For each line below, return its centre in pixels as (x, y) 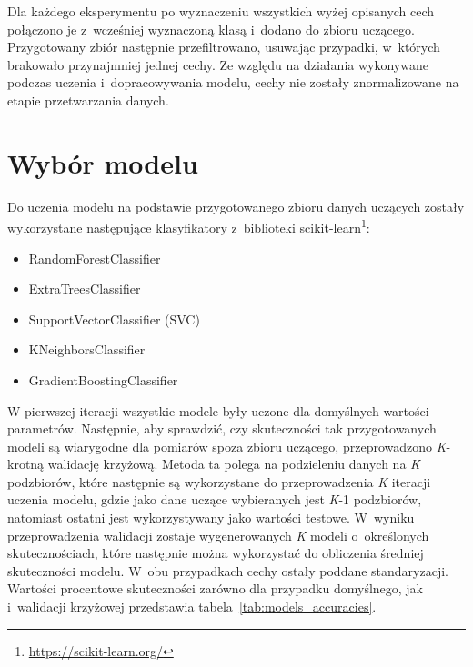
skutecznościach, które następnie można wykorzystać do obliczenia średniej (216, 553)
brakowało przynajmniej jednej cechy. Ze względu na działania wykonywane (218, 64)
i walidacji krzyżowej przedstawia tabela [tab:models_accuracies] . (192, 607)
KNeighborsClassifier (87, 349)
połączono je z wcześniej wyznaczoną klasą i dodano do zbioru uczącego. (211, 29)
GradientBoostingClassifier (103, 379)
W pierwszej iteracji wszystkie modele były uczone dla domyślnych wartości (218, 410)
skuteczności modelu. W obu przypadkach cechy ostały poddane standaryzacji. (228, 570)
